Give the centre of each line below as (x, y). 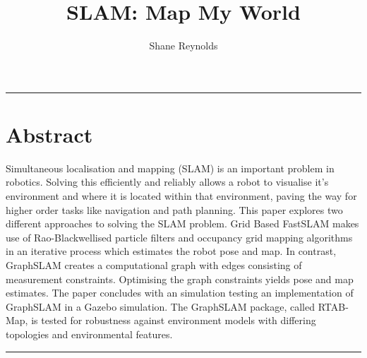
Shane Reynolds (183, 46)
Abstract (49, 134)
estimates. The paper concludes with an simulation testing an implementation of (180, 293)
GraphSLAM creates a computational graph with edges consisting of (154, 265)
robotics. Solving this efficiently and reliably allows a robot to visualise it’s (167, 182)
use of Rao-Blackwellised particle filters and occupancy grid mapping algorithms (179, 237)
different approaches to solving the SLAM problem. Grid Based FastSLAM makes (182, 223)
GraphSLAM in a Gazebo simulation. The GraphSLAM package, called (160, 306)
